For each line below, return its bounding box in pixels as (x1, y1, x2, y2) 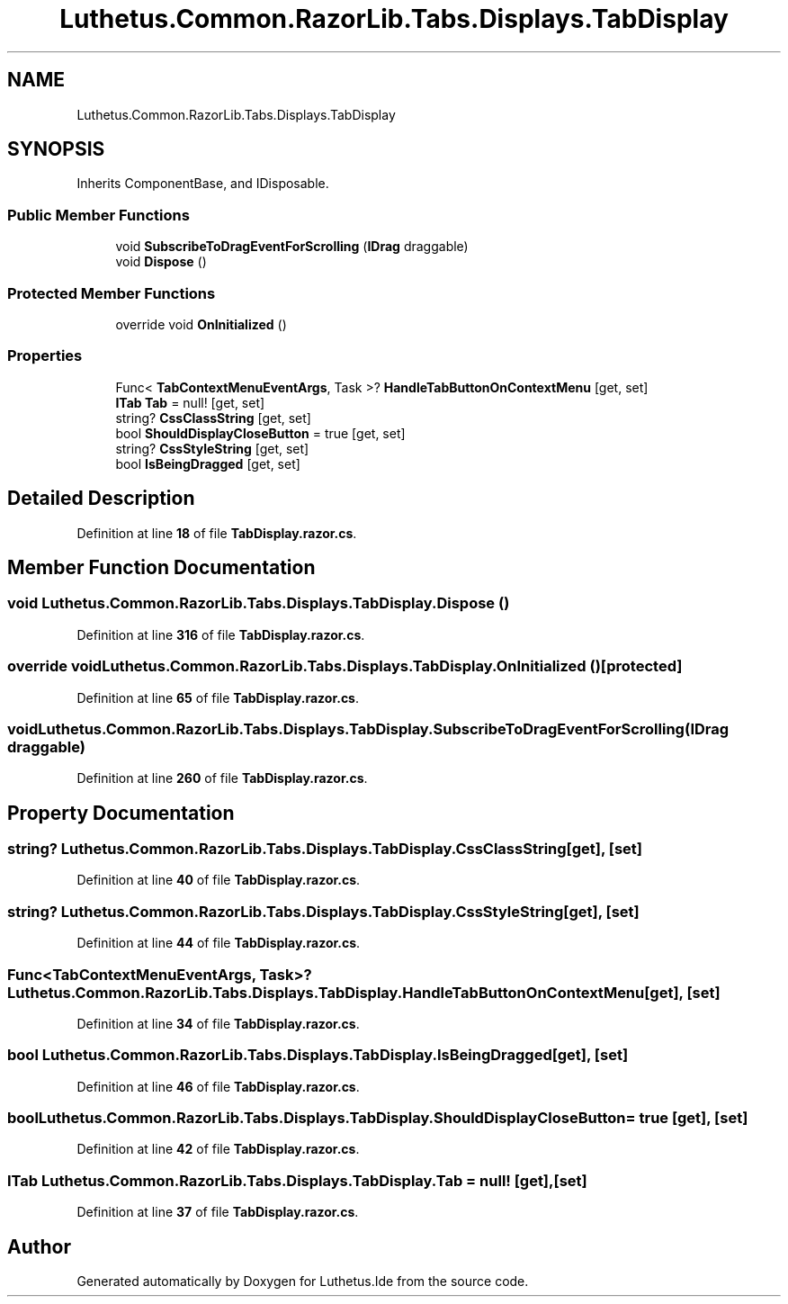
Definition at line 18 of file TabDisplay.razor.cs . (76, 525, 357, 541)
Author (7, 1235, 71, 1258)
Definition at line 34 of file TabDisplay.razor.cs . (76, 1015, 360, 1031)
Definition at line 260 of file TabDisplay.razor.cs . (76, 770, 368, 787)
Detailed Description (7, 487, 195, 510)
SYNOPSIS (7, 138, 105, 161)
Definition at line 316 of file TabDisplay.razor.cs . (76, 626, 365, 643)
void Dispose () (115, 254, 207, 270)
